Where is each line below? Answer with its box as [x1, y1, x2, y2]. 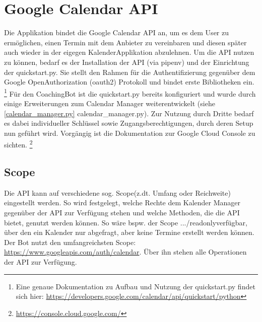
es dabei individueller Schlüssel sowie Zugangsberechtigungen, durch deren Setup [4, 118, 253, 128]
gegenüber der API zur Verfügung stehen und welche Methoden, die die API [4, 207, 240, 217]
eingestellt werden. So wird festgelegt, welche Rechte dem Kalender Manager [4, 197, 241, 208]
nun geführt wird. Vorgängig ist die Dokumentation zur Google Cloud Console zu [4, 127, 255, 138]
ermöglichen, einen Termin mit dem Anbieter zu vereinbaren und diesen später [4, 37, 247, 47]
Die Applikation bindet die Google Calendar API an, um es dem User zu [4, 27, 229, 38]
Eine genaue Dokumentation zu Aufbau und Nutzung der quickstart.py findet [16, 281, 255, 291]
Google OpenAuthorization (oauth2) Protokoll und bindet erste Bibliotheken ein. [4, 76, 254, 87]
